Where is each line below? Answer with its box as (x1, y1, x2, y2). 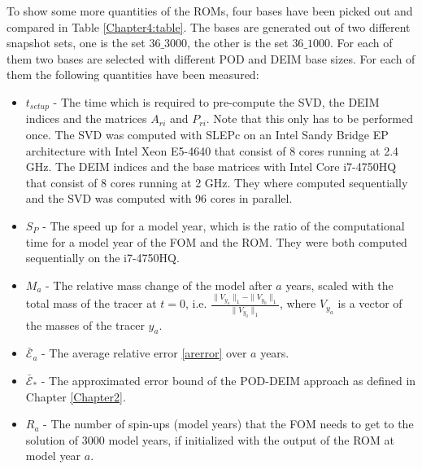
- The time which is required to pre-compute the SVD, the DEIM (53, 93, 380, 110)
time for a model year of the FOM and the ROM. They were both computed (25, 233, 407, 250)
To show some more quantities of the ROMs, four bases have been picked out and (7, 2, 413, 19)
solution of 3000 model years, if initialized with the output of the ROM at (25, 431, 394, 448)
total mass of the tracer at (25, 295, 157, 312)
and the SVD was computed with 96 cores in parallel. (25, 190, 293, 207)
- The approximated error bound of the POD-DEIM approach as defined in (41, 371, 416, 388)
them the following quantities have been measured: (7, 66, 259, 83)
